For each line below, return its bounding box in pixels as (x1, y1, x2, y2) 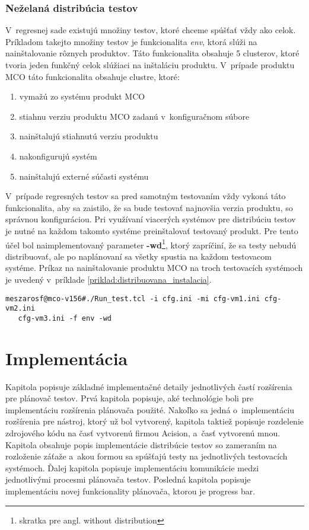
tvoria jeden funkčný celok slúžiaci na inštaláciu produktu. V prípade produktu (5, 59, 295, 71)
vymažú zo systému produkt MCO (19, 90, 145, 103)
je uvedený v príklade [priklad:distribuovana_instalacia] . (5, 273, 212, 285)
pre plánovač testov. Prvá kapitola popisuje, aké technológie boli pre (5, 392, 254, 404)
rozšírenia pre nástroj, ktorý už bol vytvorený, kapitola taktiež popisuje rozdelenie (5, 415, 304, 427)
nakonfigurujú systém (19, 149, 97, 162)
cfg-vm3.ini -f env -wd (18, 314, 112, 323)
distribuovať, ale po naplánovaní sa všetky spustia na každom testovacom (5, 250, 272, 262)
